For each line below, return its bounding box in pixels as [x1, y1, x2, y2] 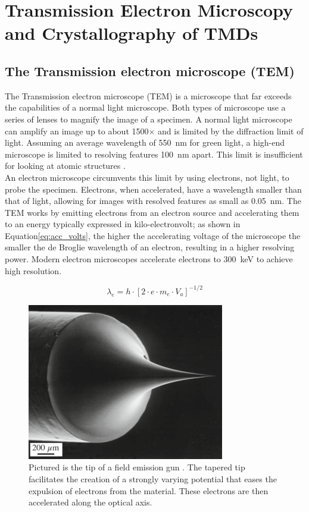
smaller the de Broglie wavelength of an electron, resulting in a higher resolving [5, 241, 295, 253]
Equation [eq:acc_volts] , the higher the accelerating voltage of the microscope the [5, 229, 301, 241]
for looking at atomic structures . [5, 159, 126, 172]
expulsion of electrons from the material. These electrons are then [29, 484, 269, 497]
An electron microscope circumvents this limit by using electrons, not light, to [5, 171, 289, 183]
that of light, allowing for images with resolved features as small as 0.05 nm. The [5, 194, 301, 207]
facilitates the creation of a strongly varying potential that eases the [29, 472, 277, 485]
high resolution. [5, 264, 62, 277]
